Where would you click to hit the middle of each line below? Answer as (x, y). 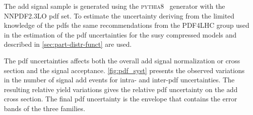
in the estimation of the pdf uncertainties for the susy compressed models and (120, 34)
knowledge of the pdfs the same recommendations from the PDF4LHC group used (127, 25)
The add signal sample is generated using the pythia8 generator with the (115, 6)
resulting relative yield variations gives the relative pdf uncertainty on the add (121, 89)
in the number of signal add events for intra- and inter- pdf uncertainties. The (119, 80)
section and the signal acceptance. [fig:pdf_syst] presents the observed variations (124, 70)
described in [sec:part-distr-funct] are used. (68, 44)
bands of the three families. (45, 108)
